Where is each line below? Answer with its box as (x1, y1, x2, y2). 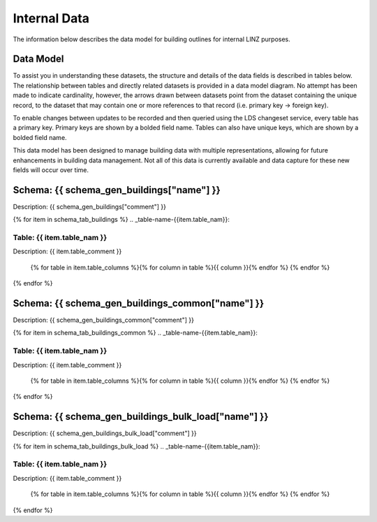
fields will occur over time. (13, 165, 89, 174)
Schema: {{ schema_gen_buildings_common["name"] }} (13, 297, 265, 309)
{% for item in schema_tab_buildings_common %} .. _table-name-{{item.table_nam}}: (13, 329, 258, 337)
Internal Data (13, 10, 90, 26)
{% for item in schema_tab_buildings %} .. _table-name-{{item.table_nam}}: (13, 216, 230, 224)
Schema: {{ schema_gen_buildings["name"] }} (13, 184, 221, 196)
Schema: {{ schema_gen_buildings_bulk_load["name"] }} (13, 411, 269, 423)
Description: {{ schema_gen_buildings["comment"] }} (13, 202, 167, 211)
